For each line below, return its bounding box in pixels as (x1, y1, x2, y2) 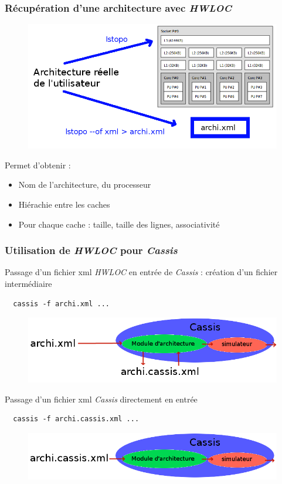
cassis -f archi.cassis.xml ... (13, 415, 140, 424)
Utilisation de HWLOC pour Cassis (5, 243, 178, 258)
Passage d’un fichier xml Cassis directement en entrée (5, 392, 198, 405)
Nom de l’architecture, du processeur (18, 178, 151, 191)
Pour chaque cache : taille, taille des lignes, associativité (18, 218, 220, 230)
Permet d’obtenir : (5, 158, 71, 171)
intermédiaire (5, 277, 52, 289)
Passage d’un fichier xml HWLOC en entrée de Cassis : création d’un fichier (5, 266, 278, 278)
